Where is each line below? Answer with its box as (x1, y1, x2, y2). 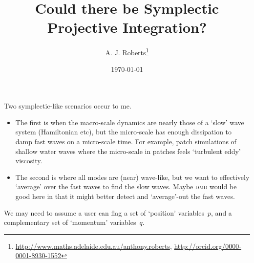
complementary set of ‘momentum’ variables (4, 217, 136, 227)
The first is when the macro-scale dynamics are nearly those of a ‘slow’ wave (15, 117, 244, 127)
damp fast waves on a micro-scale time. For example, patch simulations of (15, 136, 236, 146)
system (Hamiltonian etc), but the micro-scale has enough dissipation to (15, 127, 232, 137)
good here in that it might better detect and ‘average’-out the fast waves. (15, 191, 235, 201)
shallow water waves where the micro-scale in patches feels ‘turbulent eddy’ (15, 146, 241, 156)
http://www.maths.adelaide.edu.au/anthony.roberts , (15, 241, 172, 251)
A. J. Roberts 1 (105, 46, 149, 57)
